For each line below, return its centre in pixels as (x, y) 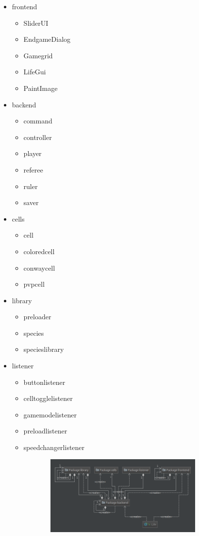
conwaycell (39, 268)
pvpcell (34, 284)
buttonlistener (44, 382)
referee (33, 169)
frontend (25, 6)
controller (38, 137)
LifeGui (35, 72)
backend (24, 104)
